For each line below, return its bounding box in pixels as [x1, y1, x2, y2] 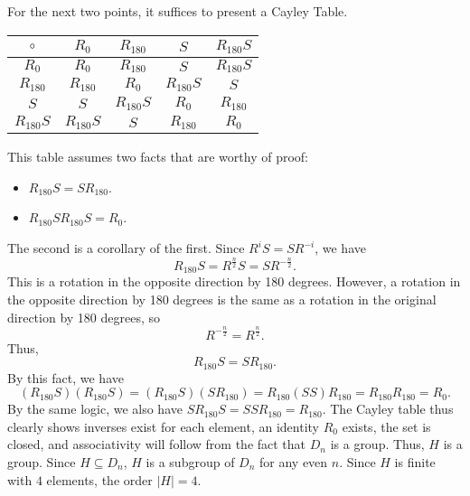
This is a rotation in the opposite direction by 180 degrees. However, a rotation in [7, 272, 461, 291]
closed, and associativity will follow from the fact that [7, 435, 306, 454]
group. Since [7, 453, 76, 472]
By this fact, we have [7, 368, 124, 387]
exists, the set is [342, 416, 431, 435]
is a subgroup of [146, 453, 235, 472]
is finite [394, 453, 436, 472]
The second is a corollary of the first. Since [7, 239, 245, 257]
